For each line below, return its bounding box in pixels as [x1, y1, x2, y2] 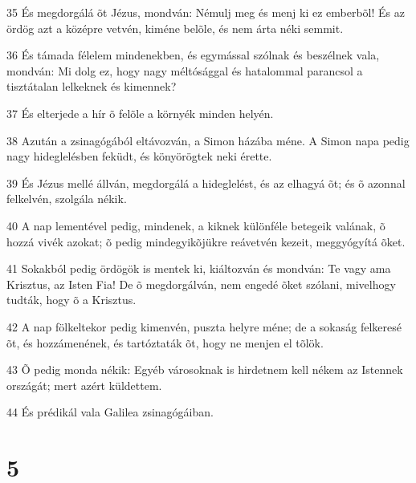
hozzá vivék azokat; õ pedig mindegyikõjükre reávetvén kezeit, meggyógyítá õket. [6, 233, 406, 250]
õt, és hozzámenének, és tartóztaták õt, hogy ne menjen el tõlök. [6, 334, 324, 351]
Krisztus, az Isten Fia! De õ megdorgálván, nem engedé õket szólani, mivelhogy [6, 275, 396, 292]
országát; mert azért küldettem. [6, 376, 162, 393]
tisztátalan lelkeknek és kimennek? [6, 78, 177, 95]
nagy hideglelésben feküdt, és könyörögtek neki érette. [6, 148, 272, 164]
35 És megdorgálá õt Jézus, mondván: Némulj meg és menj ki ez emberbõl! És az [6, 4, 405, 20]
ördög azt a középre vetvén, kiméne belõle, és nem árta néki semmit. [6, 19, 344, 36]
